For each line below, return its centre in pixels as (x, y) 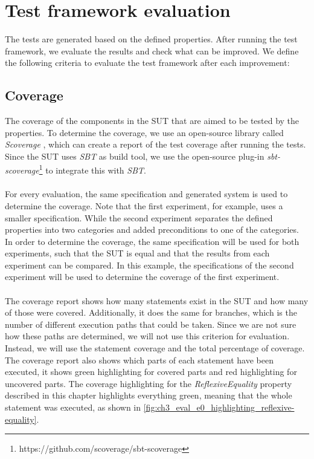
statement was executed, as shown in (73, 407)
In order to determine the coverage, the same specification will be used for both (152, 241)
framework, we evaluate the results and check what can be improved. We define (152, 50)
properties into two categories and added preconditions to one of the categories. (152, 229)
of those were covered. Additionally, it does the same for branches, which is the (151, 312)
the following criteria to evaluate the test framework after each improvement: (147, 63)
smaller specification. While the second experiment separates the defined (139, 217)
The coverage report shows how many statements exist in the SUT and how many (157, 300)
